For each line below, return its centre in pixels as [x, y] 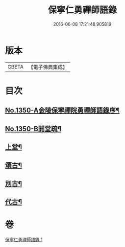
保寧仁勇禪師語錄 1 [24, 240]
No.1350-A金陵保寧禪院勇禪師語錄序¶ [62, 111]
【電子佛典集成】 [48, 67]
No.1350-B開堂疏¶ [33, 129]
